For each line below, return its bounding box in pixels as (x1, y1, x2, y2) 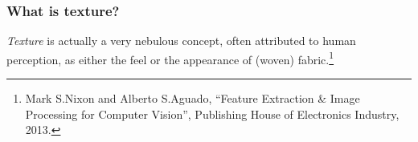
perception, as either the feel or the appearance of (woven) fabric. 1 (6, 48, 334, 67)
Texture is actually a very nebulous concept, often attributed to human (6, 32, 356, 49)
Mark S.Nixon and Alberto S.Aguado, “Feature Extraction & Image (25, 90, 360, 107)
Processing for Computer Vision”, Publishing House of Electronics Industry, (25, 105, 400, 122)
